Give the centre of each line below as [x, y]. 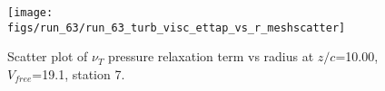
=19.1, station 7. [79, 73]
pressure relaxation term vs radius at [211, 56]
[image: [30, 13]
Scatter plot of [48, 56]
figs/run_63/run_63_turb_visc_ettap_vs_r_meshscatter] [177, 27]
